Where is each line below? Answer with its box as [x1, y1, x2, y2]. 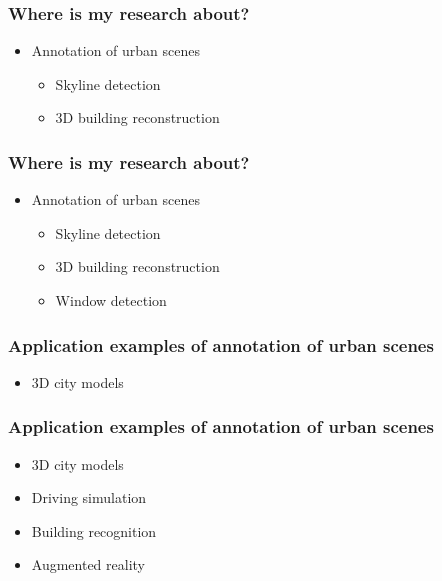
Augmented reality [31, 554, 146, 575]
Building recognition [31, 520, 157, 541]
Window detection [55, 290, 167, 310]
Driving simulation [31, 487, 147, 508]
